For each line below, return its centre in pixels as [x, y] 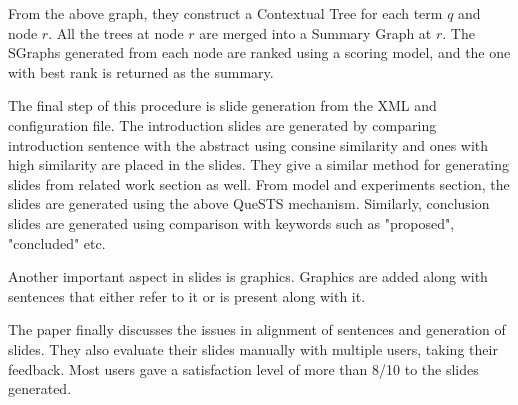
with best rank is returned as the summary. [141, 71]
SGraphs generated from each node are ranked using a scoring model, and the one [259, 52]
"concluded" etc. [57, 242]
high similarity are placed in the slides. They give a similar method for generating [259, 164]
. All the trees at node [116, 32]
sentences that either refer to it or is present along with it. [187, 295]
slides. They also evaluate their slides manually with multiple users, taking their [253, 348]
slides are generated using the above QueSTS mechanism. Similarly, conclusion [249, 203]
